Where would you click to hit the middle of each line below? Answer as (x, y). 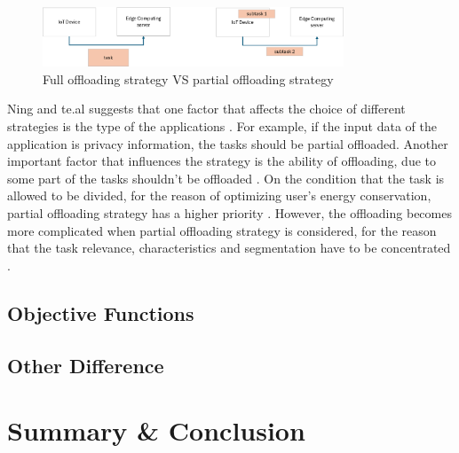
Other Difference (86, 365)
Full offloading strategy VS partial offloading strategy (188, 78)
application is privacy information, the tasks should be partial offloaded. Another (228, 143)
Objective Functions (101, 312)
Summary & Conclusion (156, 430)
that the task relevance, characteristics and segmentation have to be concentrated (229, 248)
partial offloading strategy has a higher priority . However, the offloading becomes (229, 212)
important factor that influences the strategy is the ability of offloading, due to (222, 161)
